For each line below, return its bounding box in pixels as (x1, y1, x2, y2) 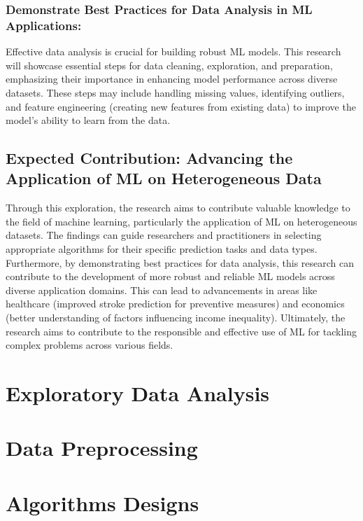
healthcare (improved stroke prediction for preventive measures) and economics (6, 296, 345, 311)
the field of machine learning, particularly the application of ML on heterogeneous (6, 214, 357, 228)
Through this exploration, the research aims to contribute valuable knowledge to (6, 200, 350, 215)
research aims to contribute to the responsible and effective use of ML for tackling (6, 324, 357, 338)
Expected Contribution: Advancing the (6, 147, 293, 169)
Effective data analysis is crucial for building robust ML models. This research (6, 44, 341, 59)
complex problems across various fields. (6, 338, 173, 352)
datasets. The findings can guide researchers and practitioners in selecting (6, 228, 322, 242)
